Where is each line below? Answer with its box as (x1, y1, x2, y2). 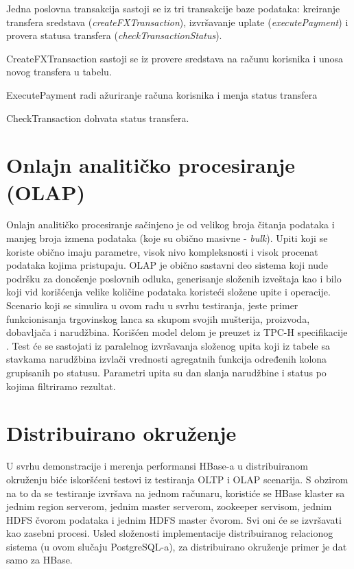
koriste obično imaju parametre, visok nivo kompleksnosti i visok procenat (6, 244, 318, 258)
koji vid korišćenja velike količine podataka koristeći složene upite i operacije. (6, 284, 331, 299)
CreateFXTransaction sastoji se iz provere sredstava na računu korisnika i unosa (6, 51, 344, 65)
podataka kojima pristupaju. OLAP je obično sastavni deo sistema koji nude (6, 258, 329, 272)
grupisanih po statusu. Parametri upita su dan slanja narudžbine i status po (6, 365, 327, 379)
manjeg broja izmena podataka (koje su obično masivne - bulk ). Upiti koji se (6, 231, 328, 245)
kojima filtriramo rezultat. (6, 378, 116, 393)
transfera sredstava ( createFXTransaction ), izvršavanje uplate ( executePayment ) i (6, 14, 349, 29)
